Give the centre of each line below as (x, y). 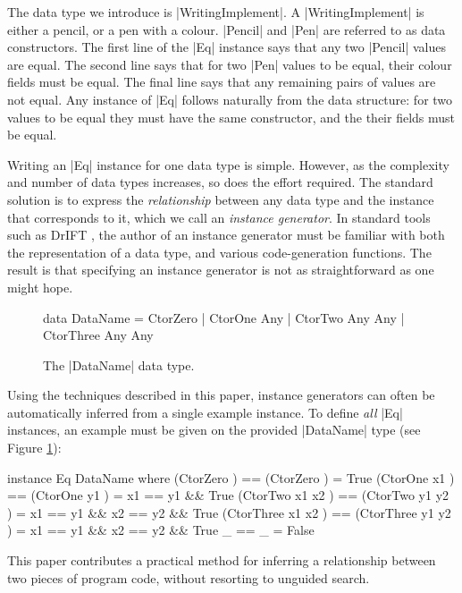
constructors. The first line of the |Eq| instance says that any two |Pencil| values (227, 47)
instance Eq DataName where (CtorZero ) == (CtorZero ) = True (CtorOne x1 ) (231, 477)
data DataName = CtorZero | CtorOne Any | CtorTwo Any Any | (224, 317)
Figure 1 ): (34, 448)
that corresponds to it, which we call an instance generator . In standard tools (219, 217)
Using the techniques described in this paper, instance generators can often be (221, 395)
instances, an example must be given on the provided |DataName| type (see (214, 430)
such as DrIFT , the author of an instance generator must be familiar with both (226, 235)
